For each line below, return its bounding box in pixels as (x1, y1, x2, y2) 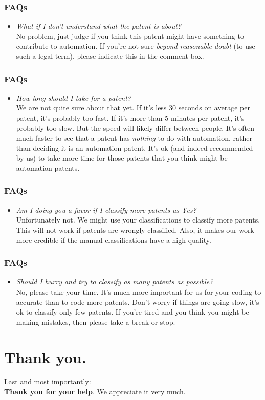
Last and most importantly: (4, 376, 91, 387)
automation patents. (16, 162, 80, 173)
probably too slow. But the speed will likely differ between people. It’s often (16, 122, 255, 133)
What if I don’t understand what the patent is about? (16, 20, 182, 31)
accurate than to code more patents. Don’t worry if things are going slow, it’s (16, 296, 259, 307)
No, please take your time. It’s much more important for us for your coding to (16, 286, 261, 297)
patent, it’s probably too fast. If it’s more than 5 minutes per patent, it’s (16, 113, 245, 123)
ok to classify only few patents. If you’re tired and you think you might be (16, 306, 249, 317)
